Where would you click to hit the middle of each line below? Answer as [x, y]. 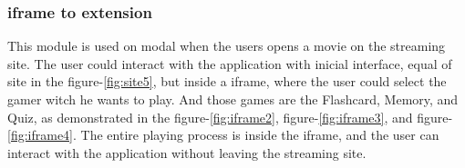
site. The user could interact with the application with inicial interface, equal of [230, 63]
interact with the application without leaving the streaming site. [187, 152]
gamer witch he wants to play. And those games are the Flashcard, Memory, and [233, 99]
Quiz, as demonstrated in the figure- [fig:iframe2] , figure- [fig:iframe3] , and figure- [230, 117]
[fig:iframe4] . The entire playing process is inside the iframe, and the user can [223, 135]
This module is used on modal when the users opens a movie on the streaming [227, 46]
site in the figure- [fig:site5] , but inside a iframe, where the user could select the [227, 81]
